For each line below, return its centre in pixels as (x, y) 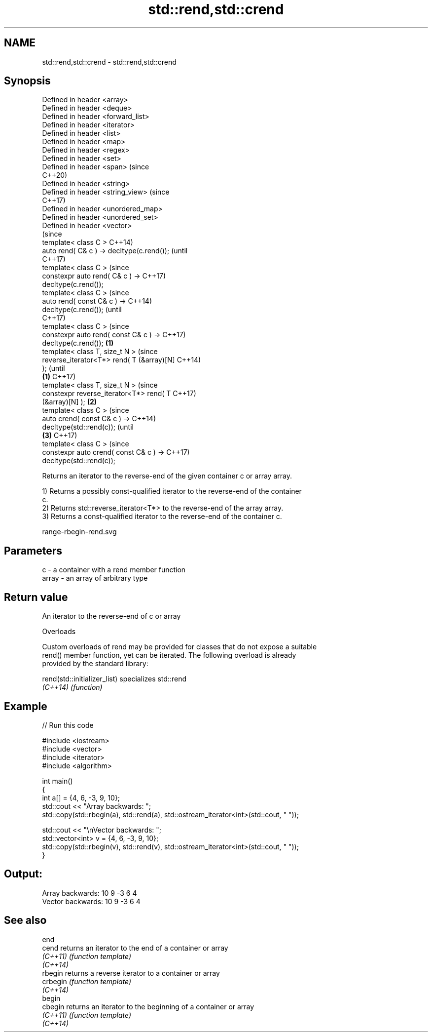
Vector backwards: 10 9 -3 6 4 (91, 901)
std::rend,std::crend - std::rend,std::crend (109, 62)
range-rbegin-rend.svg (79, 532)
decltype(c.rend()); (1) (78, 343)
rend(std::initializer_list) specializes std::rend (114, 679)
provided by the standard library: (95, 664)
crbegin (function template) (87, 981)
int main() (57, 781)
